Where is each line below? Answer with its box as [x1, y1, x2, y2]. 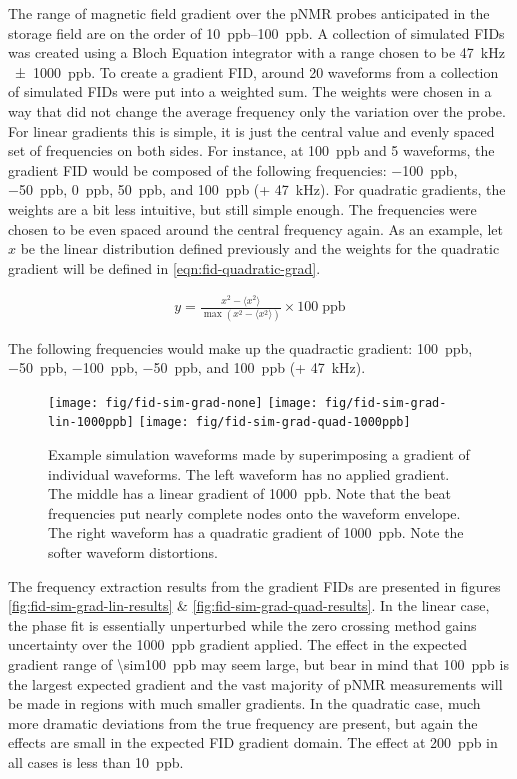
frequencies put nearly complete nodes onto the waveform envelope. [48, 502, 461, 523]
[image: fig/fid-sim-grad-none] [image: [48, 395, 318, 410]
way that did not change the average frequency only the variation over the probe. [8, 100, 506, 121]
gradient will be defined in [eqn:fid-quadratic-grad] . [8, 257, 321, 278]
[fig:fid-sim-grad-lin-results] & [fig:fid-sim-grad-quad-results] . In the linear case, [8, 595, 490, 616]
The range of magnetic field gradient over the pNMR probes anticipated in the [8, 3, 490, 23]
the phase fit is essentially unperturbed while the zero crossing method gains [8, 614, 477, 635]
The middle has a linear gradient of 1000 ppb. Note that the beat [48, 483, 452, 504]
